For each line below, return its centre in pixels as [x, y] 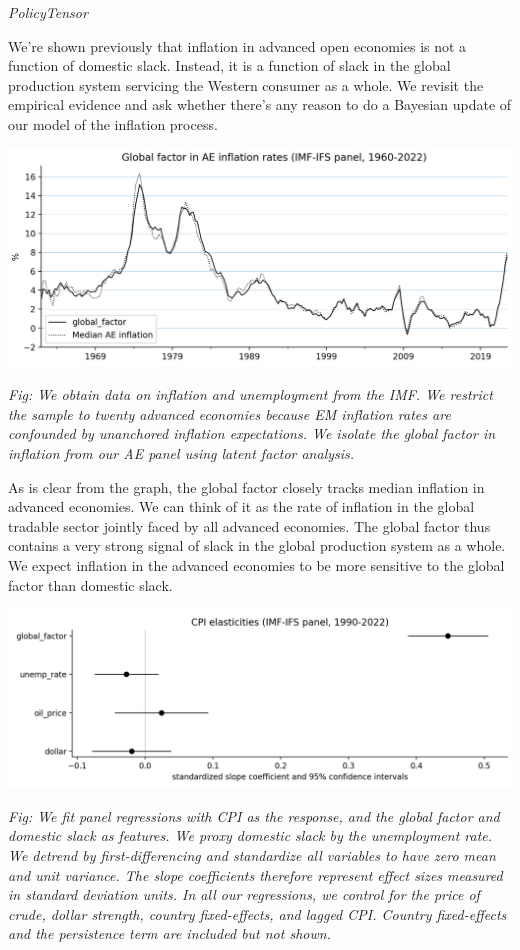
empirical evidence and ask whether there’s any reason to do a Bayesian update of [260, 104]
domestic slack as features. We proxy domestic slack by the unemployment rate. [250, 835]
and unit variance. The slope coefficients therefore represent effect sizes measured [255, 874]
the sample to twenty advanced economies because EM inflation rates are [229, 413]
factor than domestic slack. [90, 584]
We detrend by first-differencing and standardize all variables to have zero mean [252, 855]
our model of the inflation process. [113, 123]
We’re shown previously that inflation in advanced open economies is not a [237, 45]
